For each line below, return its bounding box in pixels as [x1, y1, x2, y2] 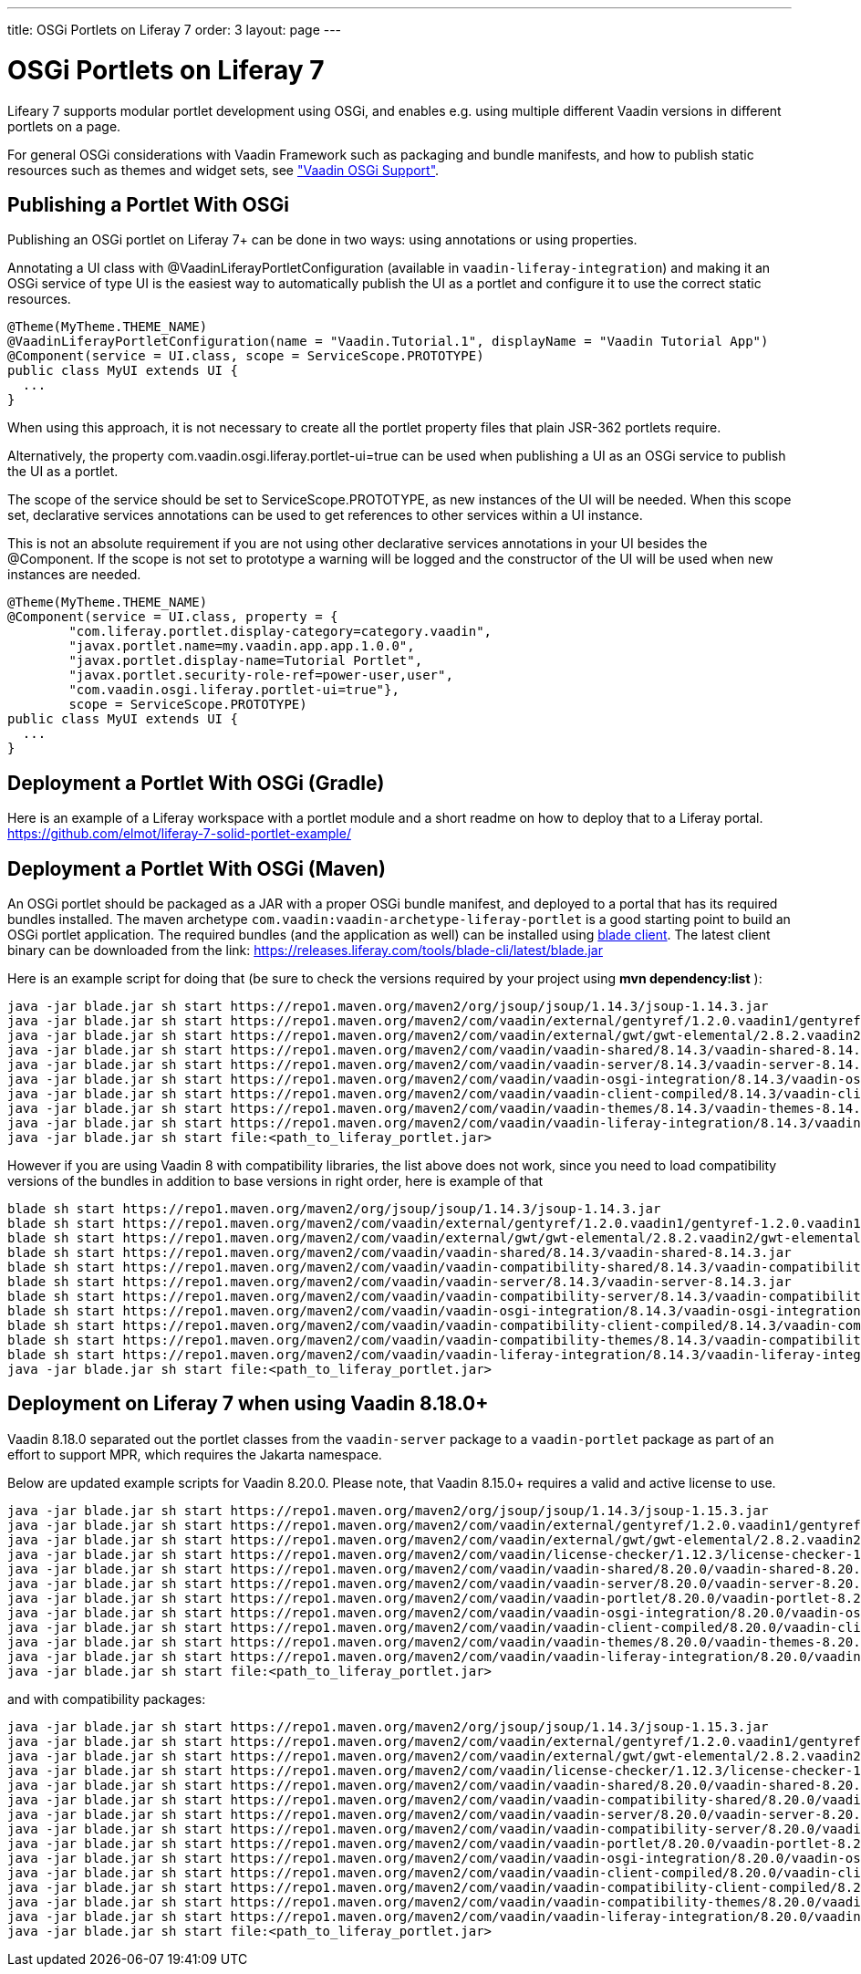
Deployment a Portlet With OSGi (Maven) [7, 857, 386, 880]
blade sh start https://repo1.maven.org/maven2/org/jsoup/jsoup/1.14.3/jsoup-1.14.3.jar [7, 1201, 661, 1217]
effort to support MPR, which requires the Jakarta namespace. [7, 1446, 382, 1462]
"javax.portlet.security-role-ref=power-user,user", [68, 668, 453, 683]
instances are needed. [7, 566, 141, 583]
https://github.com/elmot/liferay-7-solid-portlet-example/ [7, 826, 351, 842]
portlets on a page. [7, 118, 121, 134]
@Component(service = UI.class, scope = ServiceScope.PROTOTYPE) [7, 348, 484, 364]
